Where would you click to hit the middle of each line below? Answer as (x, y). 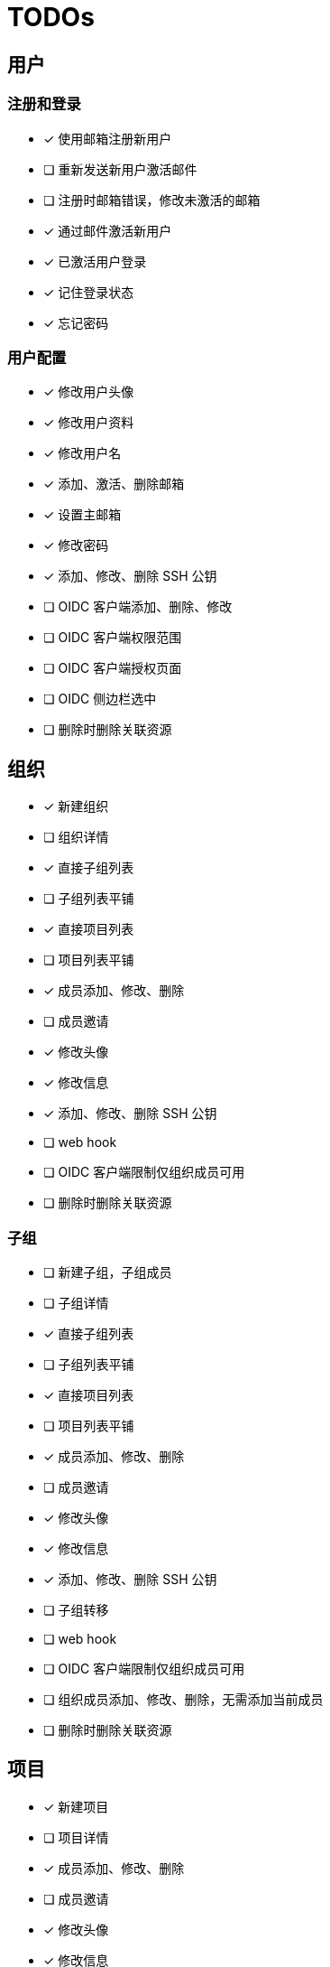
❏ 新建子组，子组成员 (108, 1272)
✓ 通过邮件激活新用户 (108, 230)
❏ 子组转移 (76, 1609)
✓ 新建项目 (76, 1806)
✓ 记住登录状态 (89, 292)
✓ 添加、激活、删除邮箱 (114, 484)
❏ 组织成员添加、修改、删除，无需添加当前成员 (183, 1699)
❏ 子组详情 (76, 1302)
